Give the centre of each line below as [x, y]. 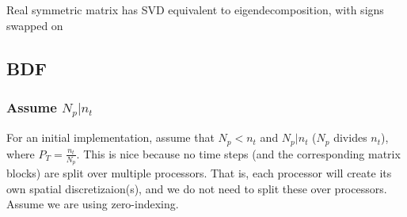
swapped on [35, 25]
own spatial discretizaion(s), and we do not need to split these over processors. [197, 188]
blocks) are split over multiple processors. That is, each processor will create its [199, 172]
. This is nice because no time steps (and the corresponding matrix [238, 153]
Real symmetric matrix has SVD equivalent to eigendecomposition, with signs [195, 10]
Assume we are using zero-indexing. [93, 204]
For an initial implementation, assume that [110, 137]
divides [350, 137]
